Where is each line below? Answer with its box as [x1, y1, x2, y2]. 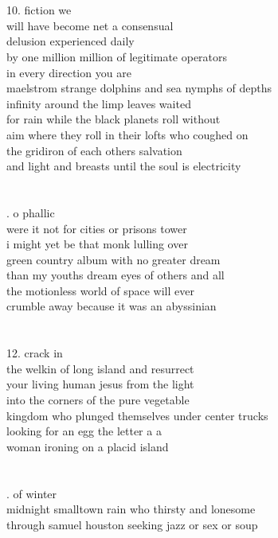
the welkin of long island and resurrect [6, 360, 194, 376]
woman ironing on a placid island [6, 438, 169, 454]
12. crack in [6, 345, 63, 361]
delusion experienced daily [6, 33, 135, 49]
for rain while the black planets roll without [6, 111, 221, 127]
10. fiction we [6, 2, 72, 18]
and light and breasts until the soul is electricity [6, 158, 241, 174]
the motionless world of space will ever [6, 282, 194, 298]
